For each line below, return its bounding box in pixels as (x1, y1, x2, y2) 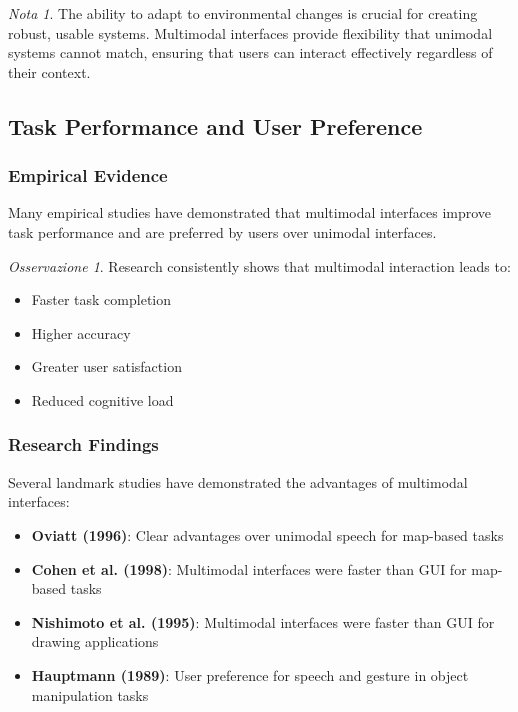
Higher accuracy (31, 322, 131, 343)
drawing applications (31, 631, 159, 652)
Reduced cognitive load (31, 389, 174, 410)
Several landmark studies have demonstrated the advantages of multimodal (8, 471, 468, 492)
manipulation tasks (31, 684, 149, 705)
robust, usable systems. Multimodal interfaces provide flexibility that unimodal (8, 22, 493, 43)
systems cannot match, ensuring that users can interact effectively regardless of (8, 42, 493, 63)
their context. (8, 61, 91, 82)
